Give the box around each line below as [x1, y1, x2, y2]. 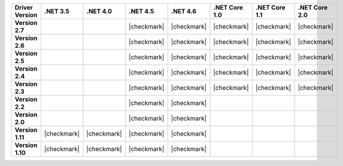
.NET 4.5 [129, 7, 154, 15]
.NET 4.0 [86, 7, 112, 15]
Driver [14, 4, 33, 11]
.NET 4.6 [171, 7, 197, 15]
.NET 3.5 [44, 7, 70, 15]
